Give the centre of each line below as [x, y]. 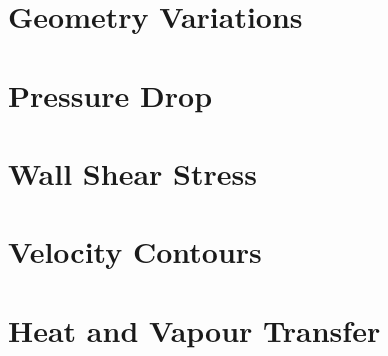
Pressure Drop [110, 94]
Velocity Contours [135, 251]
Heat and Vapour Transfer [194, 329]
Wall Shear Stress [132, 172]
